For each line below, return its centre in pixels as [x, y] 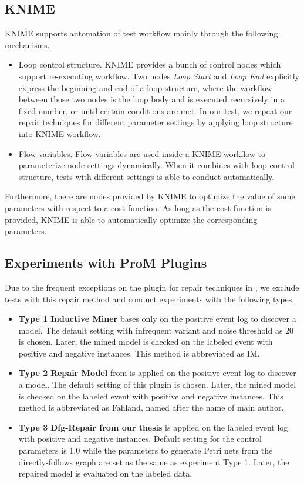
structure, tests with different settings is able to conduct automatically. [146, 176]
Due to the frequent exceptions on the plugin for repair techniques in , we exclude [152, 287]
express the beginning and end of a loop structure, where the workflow [145, 87]
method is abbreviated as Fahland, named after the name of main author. [151, 407]
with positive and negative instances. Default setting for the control [140, 439]
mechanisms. [27, 44]
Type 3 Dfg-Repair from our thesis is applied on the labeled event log [153, 427]
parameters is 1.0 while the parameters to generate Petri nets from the [146, 450]
